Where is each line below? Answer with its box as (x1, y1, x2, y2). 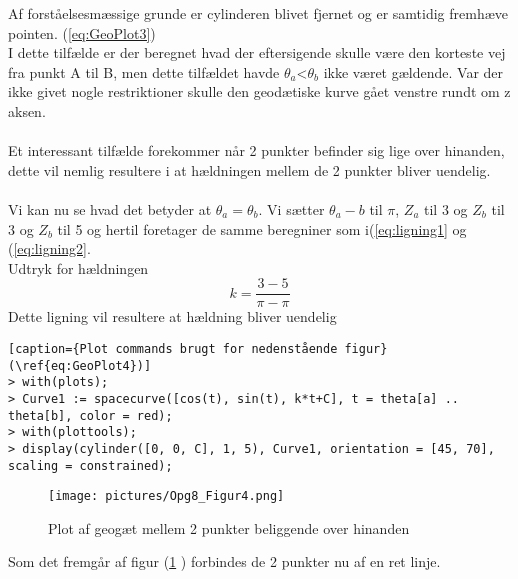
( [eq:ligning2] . (8, 238, 91, 259)
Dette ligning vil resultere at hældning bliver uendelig (8, 306, 337, 327)
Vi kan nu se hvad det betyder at (8, 198, 212, 219)
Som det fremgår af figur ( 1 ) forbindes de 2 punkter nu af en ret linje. (8, 551, 441, 572)
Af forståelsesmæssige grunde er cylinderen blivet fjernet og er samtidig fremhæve (8, 3, 509, 23)
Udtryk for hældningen (8, 257, 149, 278)
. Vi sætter (258, 198, 325, 219)
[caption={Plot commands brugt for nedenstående (8, 341, 338, 356)
